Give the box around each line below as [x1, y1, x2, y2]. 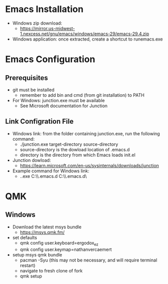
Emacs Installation [5, 4, 84, 15]
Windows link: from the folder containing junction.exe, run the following [12, 130, 160, 136]
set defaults [12, 234, 38, 240]
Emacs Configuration [5, 54, 95, 65]
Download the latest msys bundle [12, 224, 82, 230]
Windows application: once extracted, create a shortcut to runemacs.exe [12, 36, 163, 42]
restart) [20, 262, 36, 268]
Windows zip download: [12, 20, 63, 26]
